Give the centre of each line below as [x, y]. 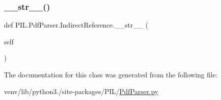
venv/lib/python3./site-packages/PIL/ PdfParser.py [81, 91]
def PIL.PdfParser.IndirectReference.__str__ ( [76, 25]
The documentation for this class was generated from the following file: [111, 74]
